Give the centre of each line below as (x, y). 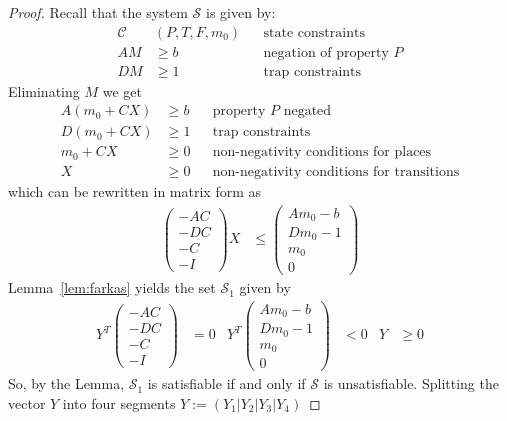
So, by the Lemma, (66, 383)
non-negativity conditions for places (322, 152)
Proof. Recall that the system (98, 12)
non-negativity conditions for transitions (336, 171)
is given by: (241, 12)
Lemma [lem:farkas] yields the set (112, 287)
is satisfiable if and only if (226, 383)
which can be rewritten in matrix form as (135, 190)
